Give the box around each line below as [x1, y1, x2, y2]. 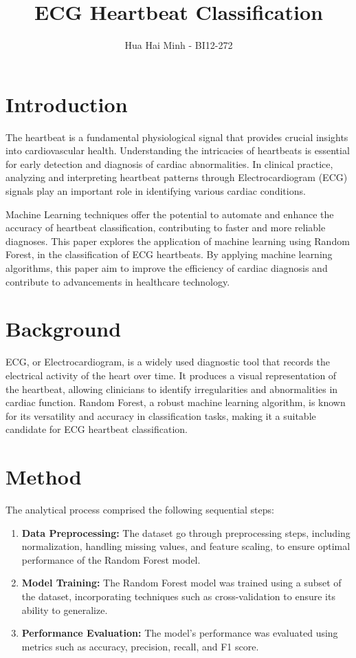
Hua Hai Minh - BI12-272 [124, 38, 233, 52]
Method [5, 463, 82, 491]
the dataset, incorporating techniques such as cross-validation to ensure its [21, 588, 335, 603]
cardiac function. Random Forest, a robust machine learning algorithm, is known [5, 395, 346, 410]
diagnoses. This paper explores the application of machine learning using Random [5, 233, 350, 248]
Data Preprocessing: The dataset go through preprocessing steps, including [21, 525, 351, 540]
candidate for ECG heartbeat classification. [5, 422, 188, 436]
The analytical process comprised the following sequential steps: [5, 502, 274, 516]
